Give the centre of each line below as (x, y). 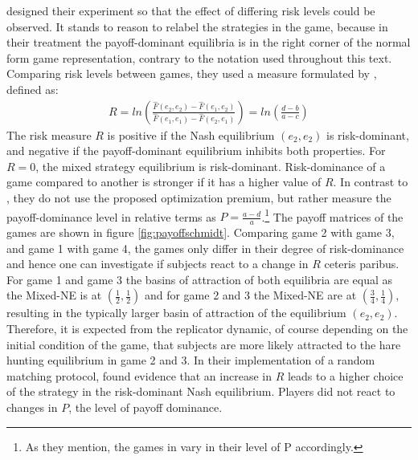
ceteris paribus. (362, 264)
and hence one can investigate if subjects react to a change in (158, 264)
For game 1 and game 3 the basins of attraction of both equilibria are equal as (200, 279)
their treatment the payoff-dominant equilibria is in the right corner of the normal (209, 42)
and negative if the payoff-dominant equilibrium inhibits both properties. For (196, 151)
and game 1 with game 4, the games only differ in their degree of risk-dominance (205, 248)
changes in (32, 407)
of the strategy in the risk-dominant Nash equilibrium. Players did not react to (201, 391)
